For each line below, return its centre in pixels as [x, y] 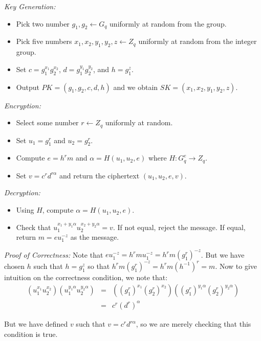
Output [28, 87]
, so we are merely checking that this [193, 324]
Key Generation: [30, 6]
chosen [15, 266]
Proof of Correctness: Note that [54, 254]
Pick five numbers [44, 41]
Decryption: [22, 192]
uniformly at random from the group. [168, 23]
